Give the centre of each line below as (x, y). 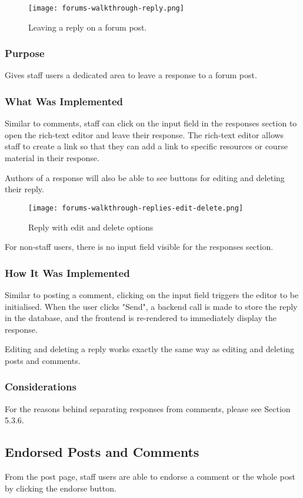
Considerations (41, 387)
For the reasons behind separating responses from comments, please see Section (148, 408)
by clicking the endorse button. (61, 488)
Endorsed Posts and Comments (102, 452)
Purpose (25, 53)
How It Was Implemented (67, 273)
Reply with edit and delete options (91, 227)
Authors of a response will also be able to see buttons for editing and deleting (145, 177)
